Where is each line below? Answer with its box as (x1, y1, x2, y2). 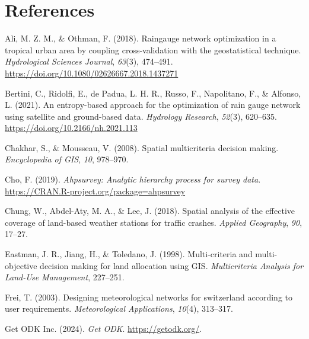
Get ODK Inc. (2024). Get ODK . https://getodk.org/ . (5, 322, 202, 334)
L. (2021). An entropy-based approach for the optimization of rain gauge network (5, 98, 301, 111)
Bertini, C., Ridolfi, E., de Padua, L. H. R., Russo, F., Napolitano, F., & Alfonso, (5, 87, 301, 99)
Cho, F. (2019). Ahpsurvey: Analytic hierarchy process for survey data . (5, 173, 261, 186)
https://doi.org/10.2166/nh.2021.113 (5, 121, 138, 134)
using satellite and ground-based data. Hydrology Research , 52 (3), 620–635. (5, 110, 277, 122)
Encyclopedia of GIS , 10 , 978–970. (5, 153, 129, 165)
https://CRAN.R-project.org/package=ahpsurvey (5, 184, 186, 197)
